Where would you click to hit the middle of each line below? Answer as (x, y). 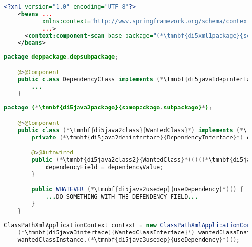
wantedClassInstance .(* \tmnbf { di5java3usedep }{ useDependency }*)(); (129, 239)
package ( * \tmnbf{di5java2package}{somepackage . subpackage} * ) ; (108, 108)
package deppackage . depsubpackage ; (61, 57)
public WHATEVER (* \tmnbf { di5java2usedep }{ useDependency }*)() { (138, 190)
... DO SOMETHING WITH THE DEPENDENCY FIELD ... (122, 197)
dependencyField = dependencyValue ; (104, 167)
